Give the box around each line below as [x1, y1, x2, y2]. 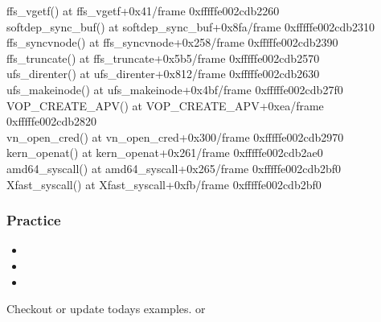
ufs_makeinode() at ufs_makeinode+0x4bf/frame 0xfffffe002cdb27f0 [6, 80, 343, 97]
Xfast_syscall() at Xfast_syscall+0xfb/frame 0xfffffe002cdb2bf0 [6, 175, 322, 192]
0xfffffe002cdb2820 [6, 113, 96, 130]
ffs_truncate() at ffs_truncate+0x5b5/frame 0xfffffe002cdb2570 [6, 49, 320, 66]
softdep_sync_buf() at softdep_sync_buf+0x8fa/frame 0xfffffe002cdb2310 [6, 18, 375, 35]
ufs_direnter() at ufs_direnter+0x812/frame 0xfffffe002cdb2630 [6, 65, 320, 82]
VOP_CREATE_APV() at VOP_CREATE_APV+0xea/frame [6, 97, 324, 114]
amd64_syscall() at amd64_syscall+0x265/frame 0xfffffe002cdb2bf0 [6, 159, 342, 176]
